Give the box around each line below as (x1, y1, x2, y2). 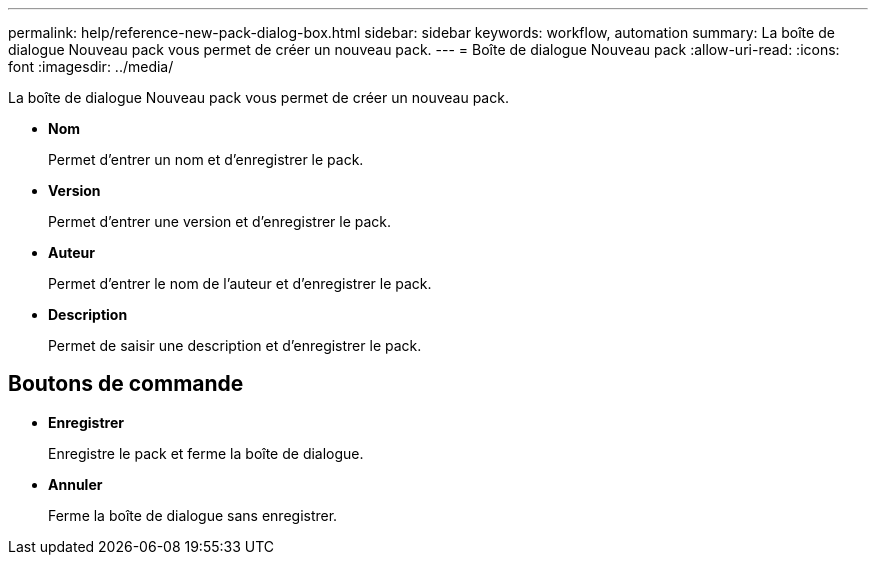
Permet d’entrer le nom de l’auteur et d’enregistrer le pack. (48, 275, 432, 292)
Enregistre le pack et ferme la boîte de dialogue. (48, 444, 364, 462)
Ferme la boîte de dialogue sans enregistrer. (48, 506, 338, 524)
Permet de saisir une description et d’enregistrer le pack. (48, 337, 422, 354)
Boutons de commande (8, 371, 244, 397)
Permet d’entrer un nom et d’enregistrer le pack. (48, 151, 364, 168)
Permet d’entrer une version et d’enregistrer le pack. (48, 213, 392, 230)
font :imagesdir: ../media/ (8, 58, 174, 75)
